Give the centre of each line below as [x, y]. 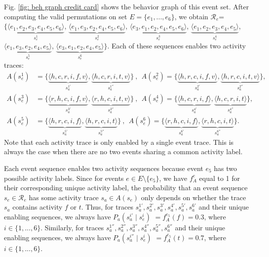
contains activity [38, 207]
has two [226, 168]
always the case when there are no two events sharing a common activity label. [123, 151]
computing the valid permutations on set [66, 16]
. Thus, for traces [107, 207]
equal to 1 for [220, 178]
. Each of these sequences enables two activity [176, 45]
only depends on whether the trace [193, 197]
